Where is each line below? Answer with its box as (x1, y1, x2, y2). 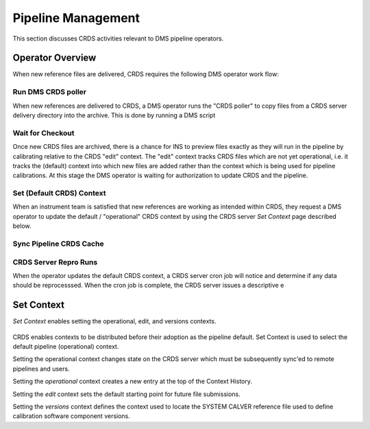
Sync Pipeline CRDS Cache (12, 239, 104, 248)
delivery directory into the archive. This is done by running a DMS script (12, 111, 216, 119)
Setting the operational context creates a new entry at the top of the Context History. (12, 378, 253, 386)
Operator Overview (12, 52, 97, 64)
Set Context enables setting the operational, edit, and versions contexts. (12, 317, 217, 325)
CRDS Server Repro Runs (12, 257, 98, 267)
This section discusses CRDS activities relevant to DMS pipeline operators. (12, 34, 224, 43)
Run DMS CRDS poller (12, 87, 87, 97)
